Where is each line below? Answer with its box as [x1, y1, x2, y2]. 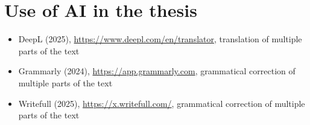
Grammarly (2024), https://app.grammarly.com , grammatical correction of [18, 65, 296, 77]
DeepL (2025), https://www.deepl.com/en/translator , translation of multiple [18, 33, 302, 45]
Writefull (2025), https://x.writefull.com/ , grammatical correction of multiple [18, 97, 305, 109]
